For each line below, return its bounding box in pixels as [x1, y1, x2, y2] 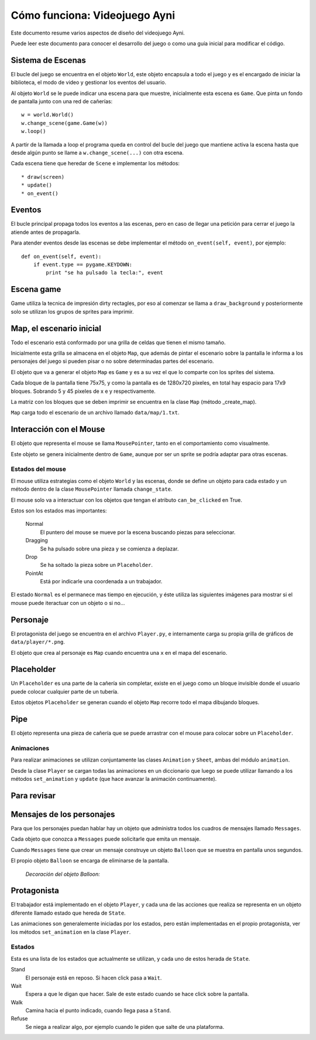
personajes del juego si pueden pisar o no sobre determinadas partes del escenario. [11, 358, 214, 365]
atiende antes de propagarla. [11, 229, 81, 236]
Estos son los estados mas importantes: [11, 507, 107, 514]
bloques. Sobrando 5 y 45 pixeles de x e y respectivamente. [11, 388, 156, 395]
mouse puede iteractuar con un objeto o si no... [11, 599, 125, 606]
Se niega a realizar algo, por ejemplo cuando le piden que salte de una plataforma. [25, 1023, 225, 1030]
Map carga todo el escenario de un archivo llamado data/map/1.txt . [11, 409, 180, 416]
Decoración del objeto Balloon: [25, 871, 101, 878]
